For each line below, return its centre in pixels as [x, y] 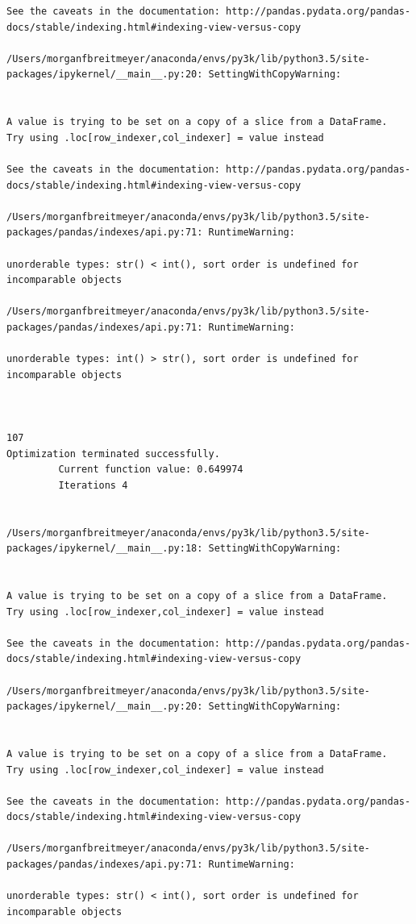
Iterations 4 [93, 485]
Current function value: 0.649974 [151, 470]
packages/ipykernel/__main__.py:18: [105, 549]
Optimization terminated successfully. [113, 454]
